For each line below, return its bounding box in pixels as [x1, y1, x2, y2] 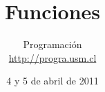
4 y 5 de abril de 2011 [6, 73, 99, 88]
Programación [23, 37, 82, 51]
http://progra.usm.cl [8, 50, 97, 65]
